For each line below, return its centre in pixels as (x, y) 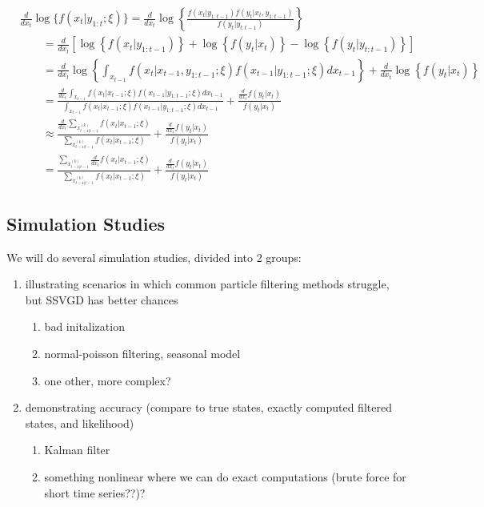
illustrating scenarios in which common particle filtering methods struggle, (207, 284)
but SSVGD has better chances (102, 299)
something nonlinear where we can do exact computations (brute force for (225, 477)
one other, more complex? (108, 380)
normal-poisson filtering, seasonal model (142, 354)
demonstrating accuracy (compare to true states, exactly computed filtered (208, 407)
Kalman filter (77, 450)
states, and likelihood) (80, 423)
